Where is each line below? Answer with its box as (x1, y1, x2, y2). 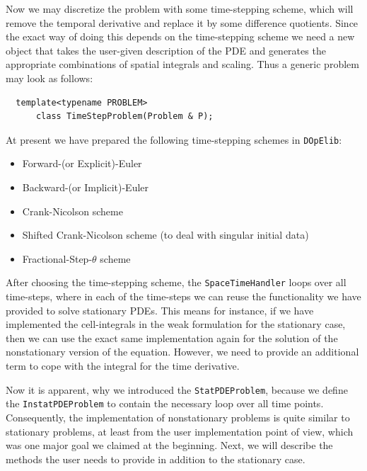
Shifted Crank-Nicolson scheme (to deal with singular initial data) (22, 227, 309, 242)
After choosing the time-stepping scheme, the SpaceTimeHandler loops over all (6, 275, 346, 290)
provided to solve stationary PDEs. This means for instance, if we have (6, 302, 314, 317)
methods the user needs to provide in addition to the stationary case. (6, 451, 305, 466)
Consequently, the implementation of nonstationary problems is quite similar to (6, 409, 350, 424)
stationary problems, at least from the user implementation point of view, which (6, 424, 354, 438)
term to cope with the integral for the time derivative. (6, 358, 240, 373)
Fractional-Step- (22, 251, 93, 266)
